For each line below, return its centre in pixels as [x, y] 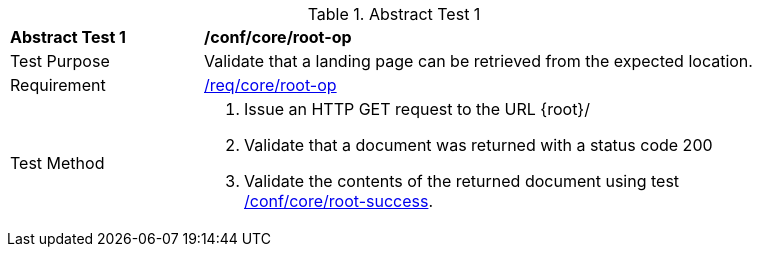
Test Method [57, 163]
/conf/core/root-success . [339, 201]
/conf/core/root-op [278, 37]
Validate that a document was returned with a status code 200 [478, 145]
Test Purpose [60, 61]
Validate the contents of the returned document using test [462, 181]
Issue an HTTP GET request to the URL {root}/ [417, 109]
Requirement [58, 85]
